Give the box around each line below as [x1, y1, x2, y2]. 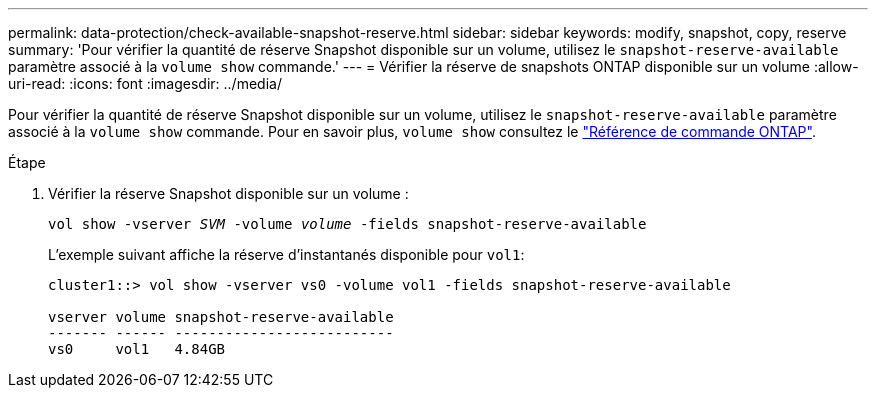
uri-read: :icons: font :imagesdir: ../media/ [8, 75, 282, 92]
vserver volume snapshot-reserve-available [48, 309, 394, 325]
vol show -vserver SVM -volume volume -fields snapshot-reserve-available [48, 216, 647, 232]
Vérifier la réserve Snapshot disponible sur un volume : [48, 185, 409, 202]
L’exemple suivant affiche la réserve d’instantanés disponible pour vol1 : [48, 246, 525, 263]
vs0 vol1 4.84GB [48, 341, 226, 357]
